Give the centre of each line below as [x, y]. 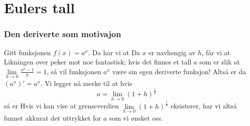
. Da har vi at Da [114, 52]
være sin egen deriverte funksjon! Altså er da [179, 71]
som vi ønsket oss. [136, 117]
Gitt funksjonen [28, 52]
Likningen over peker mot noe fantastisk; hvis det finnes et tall [98, 62]
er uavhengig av [172, 52]
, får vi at [216, 52]
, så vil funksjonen [74, 71]
